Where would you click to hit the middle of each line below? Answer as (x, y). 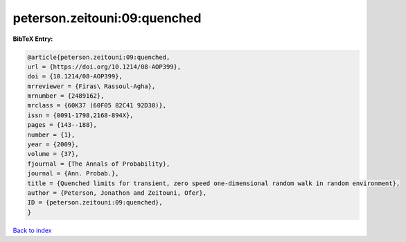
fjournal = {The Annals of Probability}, (99, 164)
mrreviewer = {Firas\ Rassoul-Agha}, (91, 86)
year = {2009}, (53, 145)
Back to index (32, 230)
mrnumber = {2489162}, (66, 96)
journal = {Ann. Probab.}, (73, 174)
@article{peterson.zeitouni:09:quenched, (99, 57)
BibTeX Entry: (33, 39)
